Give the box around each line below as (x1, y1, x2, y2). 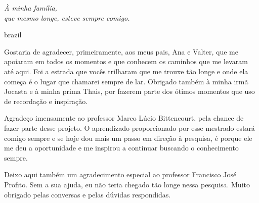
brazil (4, 29, 22, 40)
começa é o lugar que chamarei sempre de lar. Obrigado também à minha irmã (4, 76, 248, 86)
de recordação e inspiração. (4, 95, 88, 106)
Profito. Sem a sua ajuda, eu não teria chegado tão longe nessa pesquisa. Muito (4, 179, 250, 189)
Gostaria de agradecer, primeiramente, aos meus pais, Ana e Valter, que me (4, 46, 238, 57)
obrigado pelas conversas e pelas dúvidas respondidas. (4, 189, 171, 199)
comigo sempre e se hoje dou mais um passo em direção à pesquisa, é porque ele (4, 132, 252, 143)
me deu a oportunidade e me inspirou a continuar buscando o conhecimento (4, 142, 239, 153)
